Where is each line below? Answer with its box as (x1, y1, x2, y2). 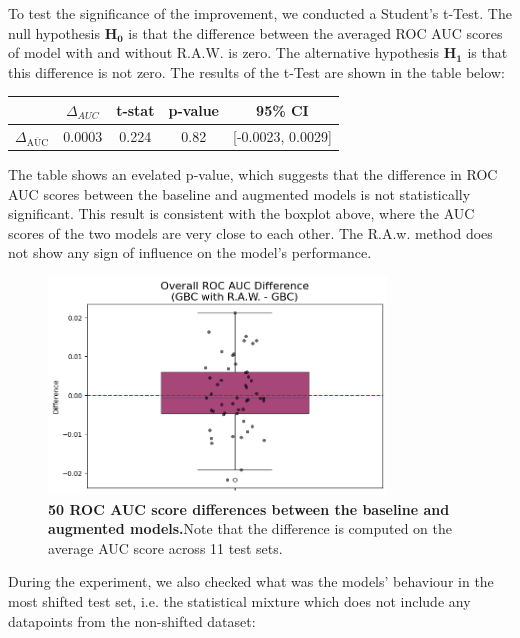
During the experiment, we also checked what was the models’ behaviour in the (8, 571, 494, 592)
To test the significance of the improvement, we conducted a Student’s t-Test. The (8, 3, 512, 23)
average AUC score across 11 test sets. (48, 537, 283, 558)
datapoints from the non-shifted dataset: (8, 610, 256, 631)
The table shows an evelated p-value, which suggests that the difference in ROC (8, 163, 498, 184)
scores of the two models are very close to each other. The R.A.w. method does (8, 222, 493, 243)
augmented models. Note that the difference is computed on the (48, 518, 452, 539)
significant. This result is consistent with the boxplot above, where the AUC (8, 203, 475, 224)
